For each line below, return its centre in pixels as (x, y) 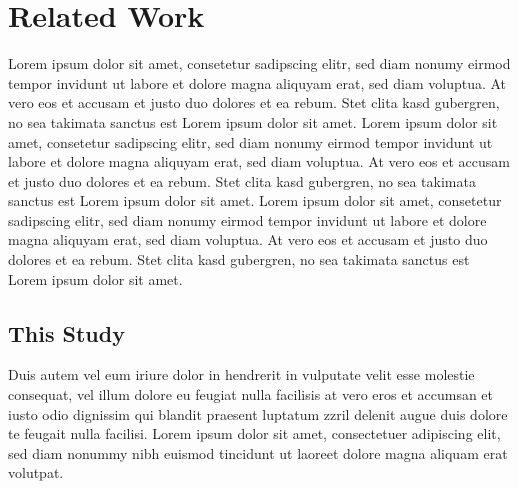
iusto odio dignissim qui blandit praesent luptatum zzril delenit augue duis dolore (258, 413)
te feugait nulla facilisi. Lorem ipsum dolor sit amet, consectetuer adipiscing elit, (254, 433)
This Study (66, 332)
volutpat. (36, 472)
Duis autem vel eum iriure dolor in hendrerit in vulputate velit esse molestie (241, 374)
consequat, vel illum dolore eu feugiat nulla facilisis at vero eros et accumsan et (251, 394)
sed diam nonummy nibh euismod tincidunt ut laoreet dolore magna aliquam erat (258, 452)
